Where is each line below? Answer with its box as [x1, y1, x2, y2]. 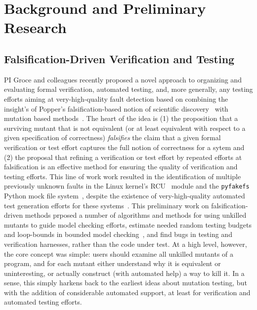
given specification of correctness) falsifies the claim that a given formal [4, 132, 221, 143]
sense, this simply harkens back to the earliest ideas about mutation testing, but [4, 277, 247, 288]
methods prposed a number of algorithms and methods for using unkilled [25, 210, 247, 220]
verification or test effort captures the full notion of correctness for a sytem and [4, 142, 245, 152]
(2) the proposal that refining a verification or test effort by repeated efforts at [4, 152, 242, 162]
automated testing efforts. [4, 297, 82, 307]
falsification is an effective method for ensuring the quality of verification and [4, 161, 238, 172]
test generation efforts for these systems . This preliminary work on [4, 200, 209, 210]
